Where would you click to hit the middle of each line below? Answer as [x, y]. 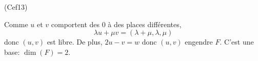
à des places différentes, [145, 24]
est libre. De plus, [75, 42]
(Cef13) [16, 7]
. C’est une [237, 42]
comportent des [75, 24]
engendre [199, 42]
